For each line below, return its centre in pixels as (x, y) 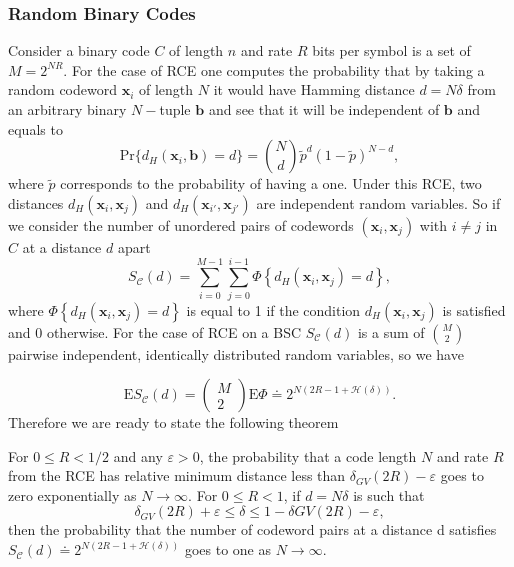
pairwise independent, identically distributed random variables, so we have (236, 353)
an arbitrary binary (67, 109)
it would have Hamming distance (314, 89)
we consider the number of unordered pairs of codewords (181, 224)
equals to (35, 128)
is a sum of (391, 331)
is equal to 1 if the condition (273, 309)
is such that (389, 494)
